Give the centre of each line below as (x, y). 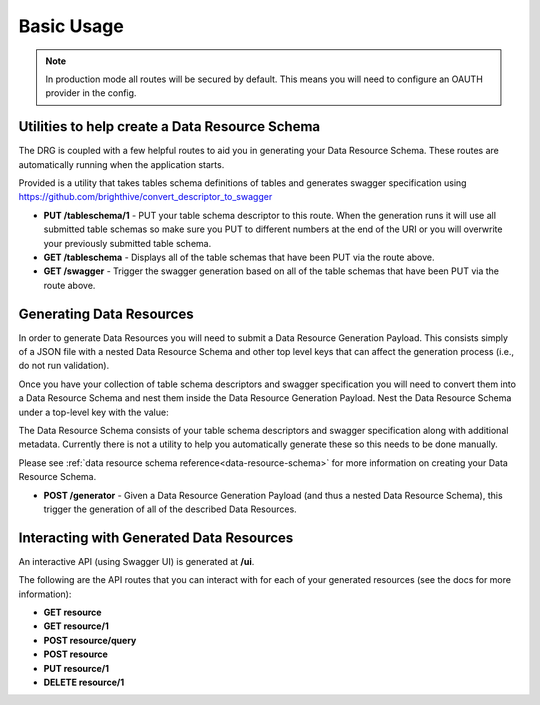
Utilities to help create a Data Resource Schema (169, 126)
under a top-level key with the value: (93, 412)
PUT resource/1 (76, 668)
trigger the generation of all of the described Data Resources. (170, 509)
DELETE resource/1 (84, 682)
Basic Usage (71, 26)
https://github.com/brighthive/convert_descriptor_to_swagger (145, 197)
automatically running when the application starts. (121, 164)
